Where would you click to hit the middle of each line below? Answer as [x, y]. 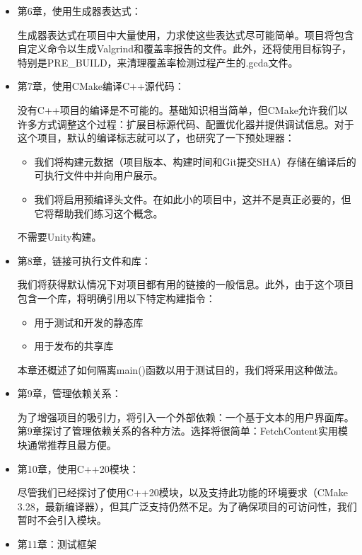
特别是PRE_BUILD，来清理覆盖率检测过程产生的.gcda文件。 [158, 62]
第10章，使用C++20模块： [78, 468]
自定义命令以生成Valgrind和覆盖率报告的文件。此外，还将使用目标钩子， [184, 48]
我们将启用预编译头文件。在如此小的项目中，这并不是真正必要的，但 [193, 199]
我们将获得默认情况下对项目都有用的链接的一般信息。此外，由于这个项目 [186, 284]
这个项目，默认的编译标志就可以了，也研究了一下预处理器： [156, 138]
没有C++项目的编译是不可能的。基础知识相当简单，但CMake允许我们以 [182, 109]
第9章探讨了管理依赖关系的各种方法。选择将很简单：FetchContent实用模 [183, 431]
